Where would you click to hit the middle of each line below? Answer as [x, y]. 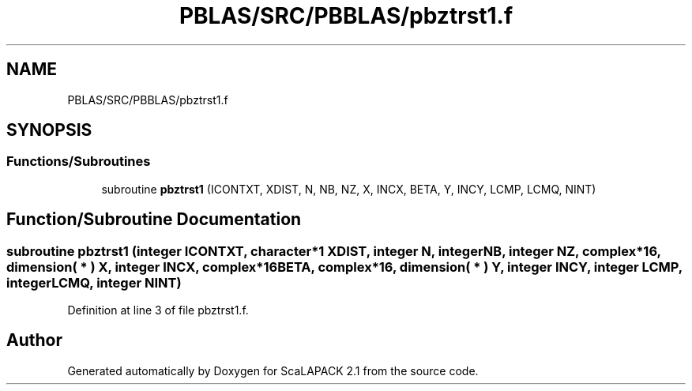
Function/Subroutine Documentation [154, 220]
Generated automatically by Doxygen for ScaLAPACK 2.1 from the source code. [273, 370]
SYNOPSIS [49, 130]
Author [34, 340]
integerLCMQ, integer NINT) [94, 282]
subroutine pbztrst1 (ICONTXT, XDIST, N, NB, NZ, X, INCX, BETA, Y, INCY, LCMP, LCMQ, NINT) [349, 189]
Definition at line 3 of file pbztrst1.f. [158, 310]
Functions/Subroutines [79, 162]
